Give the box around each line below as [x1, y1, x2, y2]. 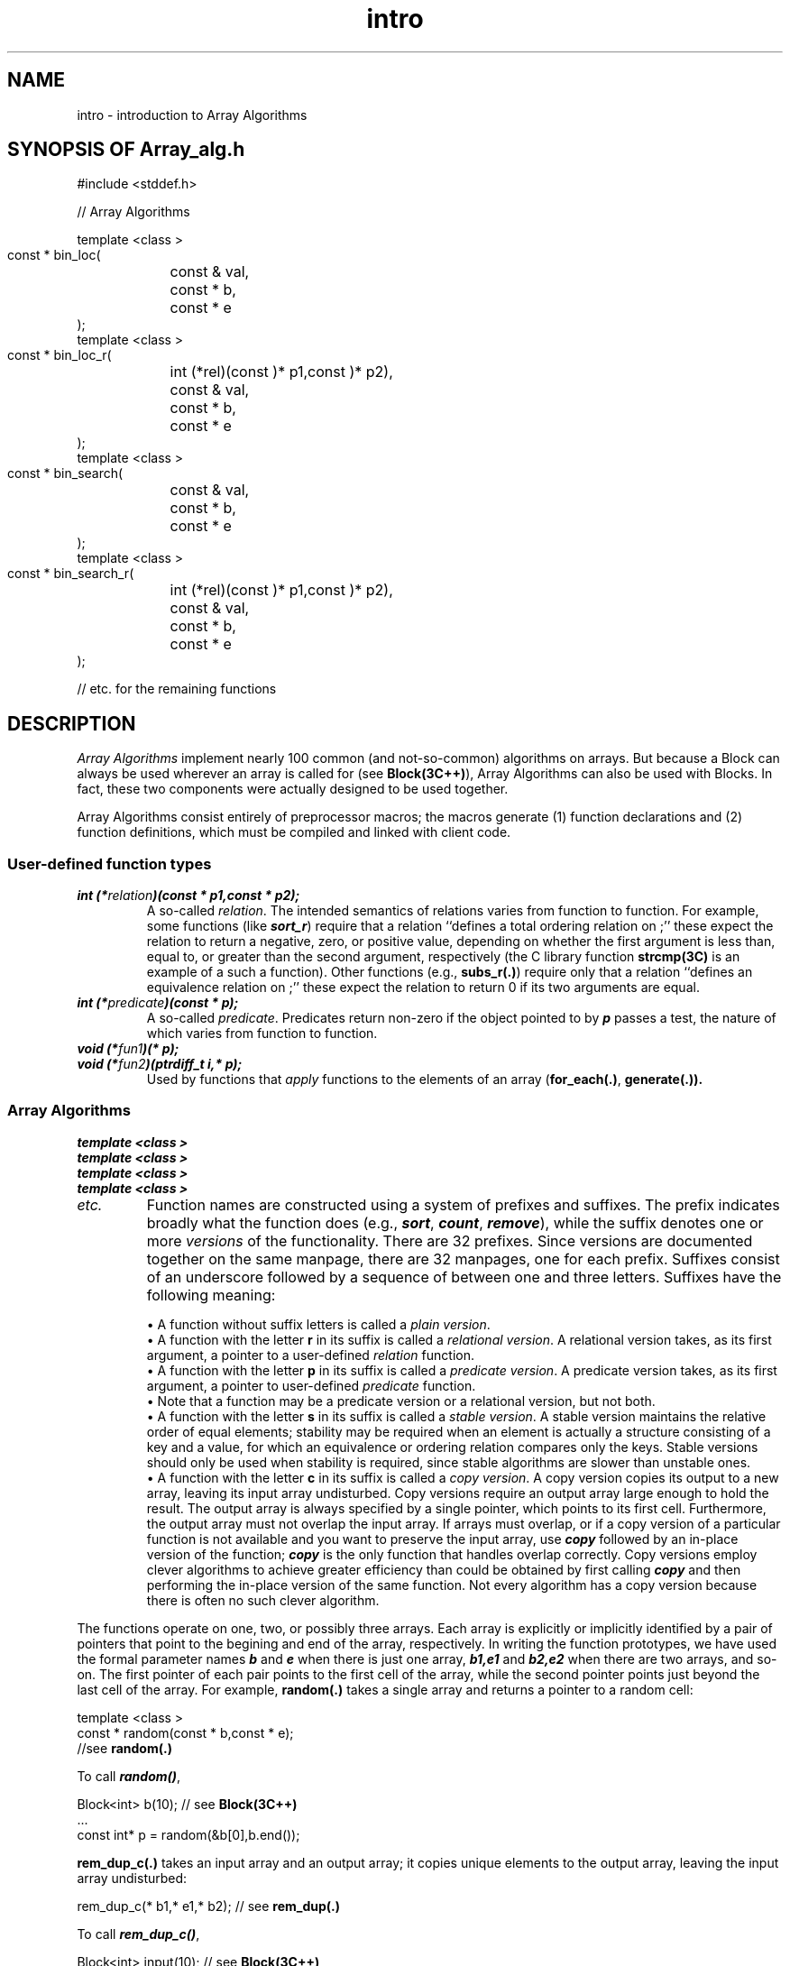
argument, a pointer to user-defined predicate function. [146, 1377, 476, 1393]
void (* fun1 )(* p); [77, 1041, 179, 1057]
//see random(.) [77, 1740, 172, 1756]
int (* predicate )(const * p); [77, 995, 239, 1011]
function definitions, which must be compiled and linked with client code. [77, 824, 511, 841]
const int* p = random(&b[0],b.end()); [77, 1826, 300, 1842]
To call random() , [77, 1768, 181, 1784]
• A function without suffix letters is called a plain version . [146, 1316, 491, 1332]
